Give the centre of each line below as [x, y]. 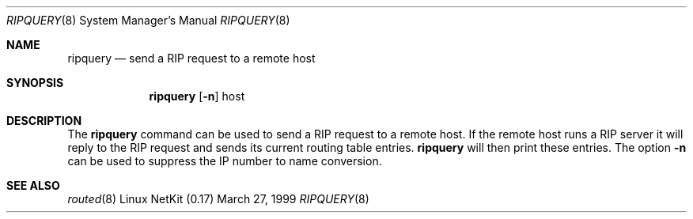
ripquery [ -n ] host [197, 96]
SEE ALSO [33, 185]
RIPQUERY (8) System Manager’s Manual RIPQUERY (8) [148, 20]
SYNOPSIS [35, 83]
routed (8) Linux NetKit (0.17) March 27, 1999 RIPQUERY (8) [218, 199]
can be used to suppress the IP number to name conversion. [225, 161]
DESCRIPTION [44, 121]
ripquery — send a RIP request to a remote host [191, 58]
